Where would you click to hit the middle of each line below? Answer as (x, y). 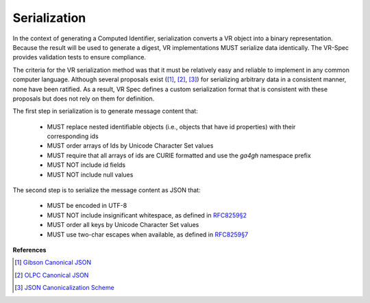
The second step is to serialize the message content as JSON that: (107, 190)
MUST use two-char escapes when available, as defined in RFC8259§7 (148, 234)
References (29, 250)
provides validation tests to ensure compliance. (79, 57)
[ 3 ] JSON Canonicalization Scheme (64, 288)
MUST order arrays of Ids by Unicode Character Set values (130, 146)
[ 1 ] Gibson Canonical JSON (53, 263)
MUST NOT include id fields (86, 165)
